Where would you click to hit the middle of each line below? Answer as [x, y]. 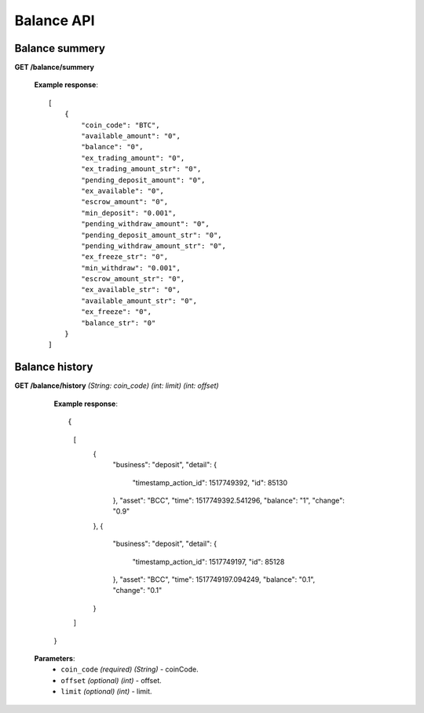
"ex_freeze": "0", [117, 312]
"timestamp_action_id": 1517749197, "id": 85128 [208, 561]
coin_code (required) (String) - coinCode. [130, 669]
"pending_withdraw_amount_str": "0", [154, 246]
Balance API [55, 20]
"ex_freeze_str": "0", [125, 257]
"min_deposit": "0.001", [129, 213]
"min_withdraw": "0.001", [131, 268]
